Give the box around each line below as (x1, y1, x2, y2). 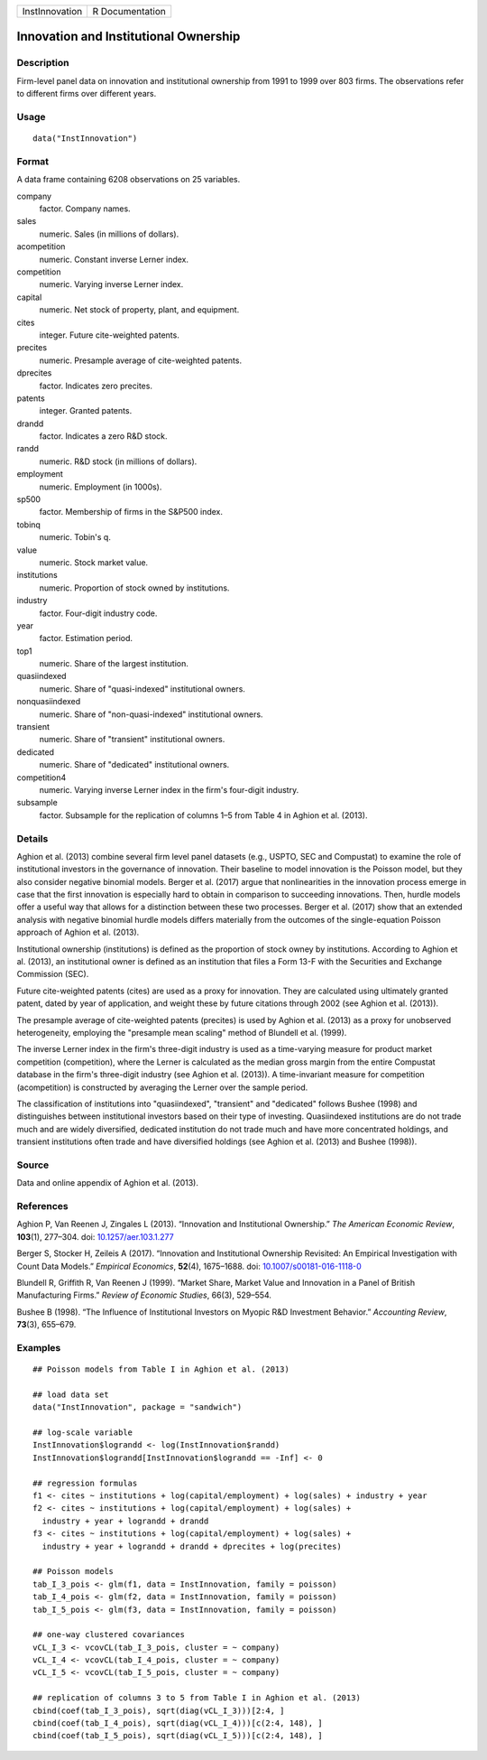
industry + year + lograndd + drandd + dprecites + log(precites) (41, 1541, 342, 1551)
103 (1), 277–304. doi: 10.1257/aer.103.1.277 (16, 1231, 175, 1242)
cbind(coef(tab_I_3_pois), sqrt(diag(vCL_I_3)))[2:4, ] (32, 1705, 285, 1716)
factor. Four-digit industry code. (39, 608, 158, 619)
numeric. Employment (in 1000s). (39, 481, 162, 492)
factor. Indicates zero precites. (39, 380, 153, 391)
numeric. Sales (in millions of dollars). (39, 228, 179, 239)
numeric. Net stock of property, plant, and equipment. (39, 304, 240, 315)
